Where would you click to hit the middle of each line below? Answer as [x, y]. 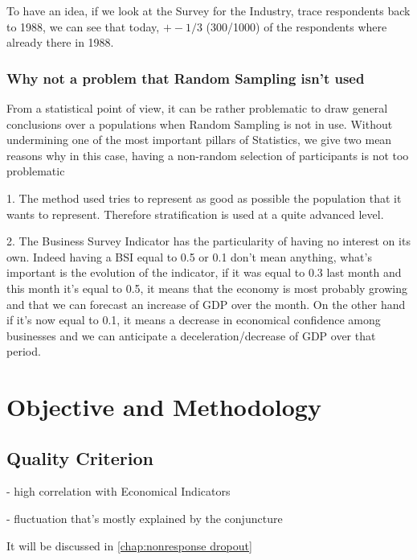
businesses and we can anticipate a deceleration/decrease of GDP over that [191, 335]
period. [24, 351]
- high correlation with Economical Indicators [119, 491]
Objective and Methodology [164, 407]
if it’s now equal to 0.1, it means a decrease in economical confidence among [194, 320]
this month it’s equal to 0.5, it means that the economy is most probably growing [207, 288]
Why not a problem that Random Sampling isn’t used [186, 78]
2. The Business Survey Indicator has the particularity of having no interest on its [208, 241]
